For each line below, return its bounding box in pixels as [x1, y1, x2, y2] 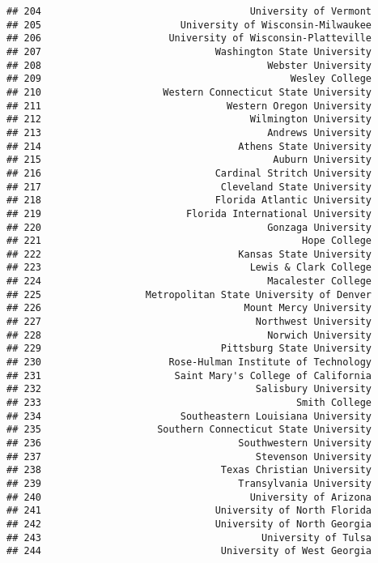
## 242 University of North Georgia [6, 518, 372, 530]
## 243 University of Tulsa [6, 531, 372, 544]
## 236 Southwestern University [6, 437, 372, 449]
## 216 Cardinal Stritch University [6, 167, 372, 179]
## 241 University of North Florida [6, 505, 372, 517]
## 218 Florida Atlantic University [6, 194, 372, 207]
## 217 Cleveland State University [6, 181, 372, 193]
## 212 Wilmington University [6, 113, 372, 126]
